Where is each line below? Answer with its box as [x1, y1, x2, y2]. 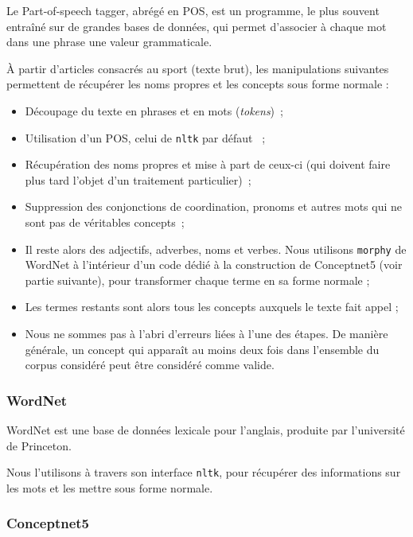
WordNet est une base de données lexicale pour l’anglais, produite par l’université [6, 422, 405, 438]
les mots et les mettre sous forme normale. [6, 479, 213, 496]
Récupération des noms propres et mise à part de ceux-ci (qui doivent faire [25, 156, 391, 173]
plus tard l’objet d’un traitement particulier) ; [25, 171, 251, 188]
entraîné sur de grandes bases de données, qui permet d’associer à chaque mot [6, 18, 387, 34]
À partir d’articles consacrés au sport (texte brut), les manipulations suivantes [6, 60, 389, 76]
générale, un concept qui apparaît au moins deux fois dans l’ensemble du [25, 340, 380, 357]
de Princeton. [6, 437, 72, 453]
